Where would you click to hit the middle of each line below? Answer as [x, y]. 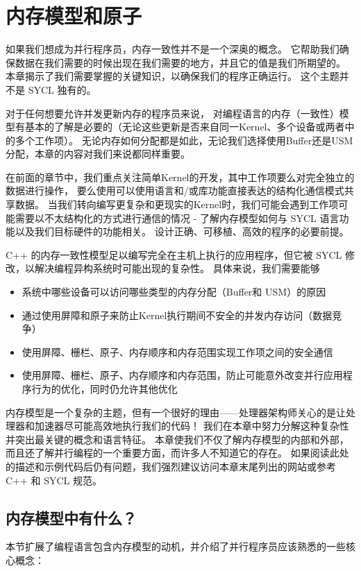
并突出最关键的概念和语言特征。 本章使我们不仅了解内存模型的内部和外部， [177, 439]
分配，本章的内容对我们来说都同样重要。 [98, 154]
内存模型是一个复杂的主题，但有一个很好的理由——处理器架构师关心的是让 [176, 412]
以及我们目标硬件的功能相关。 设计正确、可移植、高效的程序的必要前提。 [182, 231]
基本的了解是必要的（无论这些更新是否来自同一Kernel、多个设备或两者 [185, 127]
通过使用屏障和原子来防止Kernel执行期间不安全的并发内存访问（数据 [177, 315]
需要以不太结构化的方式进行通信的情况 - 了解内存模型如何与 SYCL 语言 [177, 218]
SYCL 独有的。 [62, 89]
